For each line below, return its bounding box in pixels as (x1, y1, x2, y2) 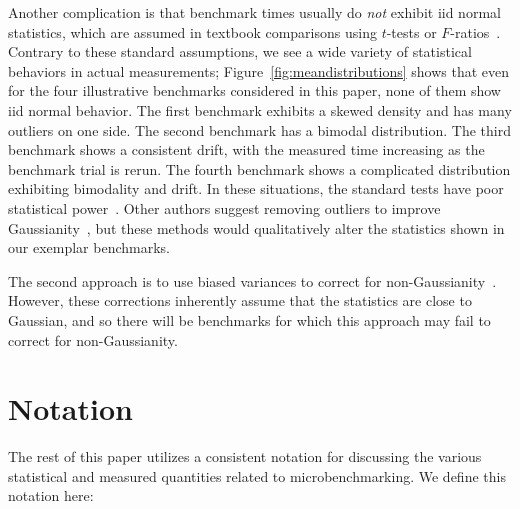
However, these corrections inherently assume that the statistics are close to (8, 290, 472, 311)
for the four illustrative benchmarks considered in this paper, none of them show (8, 80, 501, 101)
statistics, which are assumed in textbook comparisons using (8, 21, 377, 42)
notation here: (8, 485, 94, 506)
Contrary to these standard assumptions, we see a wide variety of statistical (8, 41, 472, 62)
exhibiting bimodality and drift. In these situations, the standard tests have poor (8, 178, 504, 199)
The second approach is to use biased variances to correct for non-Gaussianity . (8, 270, 497, 291)
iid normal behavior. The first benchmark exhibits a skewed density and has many (8, 99, 512, 120)
